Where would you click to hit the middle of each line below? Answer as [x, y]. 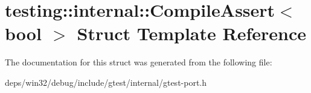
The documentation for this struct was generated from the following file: [139, 62]
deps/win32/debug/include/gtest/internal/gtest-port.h [106, 82]
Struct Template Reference [191, 33]
